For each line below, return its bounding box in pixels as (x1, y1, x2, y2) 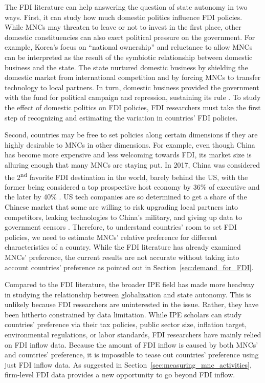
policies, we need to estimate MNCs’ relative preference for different (5, 231, 217, 242)
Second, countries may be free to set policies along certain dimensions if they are (5, 129, 258, 140)
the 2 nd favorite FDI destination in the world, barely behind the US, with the (5, 170, 248, 182)
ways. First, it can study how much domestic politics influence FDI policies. (5, 11, 242, 22)
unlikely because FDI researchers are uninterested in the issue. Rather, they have (5, 299, 259, 310)
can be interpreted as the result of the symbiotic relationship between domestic (5, 51, 253, 62)
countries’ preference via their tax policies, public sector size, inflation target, (5, 319, 247, 330)
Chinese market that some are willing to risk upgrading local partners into (5, 201, 238, 212)
